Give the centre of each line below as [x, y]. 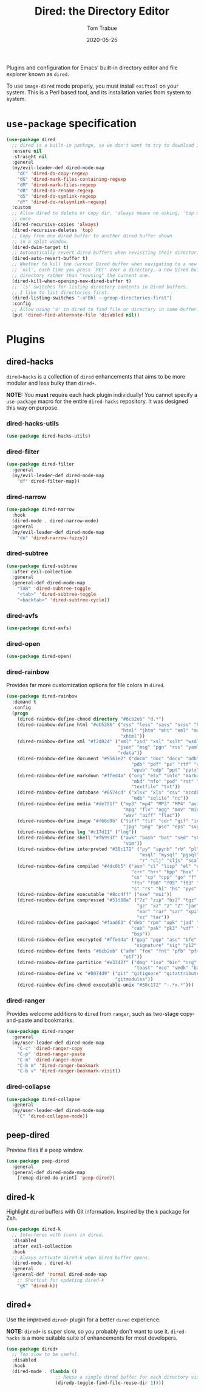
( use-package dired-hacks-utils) [49, 436]
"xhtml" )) [133, 736]
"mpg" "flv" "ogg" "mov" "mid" [162, 810]
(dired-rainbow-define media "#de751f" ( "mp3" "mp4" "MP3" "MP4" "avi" [110, 804]
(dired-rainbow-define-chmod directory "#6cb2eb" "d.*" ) [91, 719]
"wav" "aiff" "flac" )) [152, 815]
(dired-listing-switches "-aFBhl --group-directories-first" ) [92, 298]
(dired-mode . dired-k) [42, 1263]
